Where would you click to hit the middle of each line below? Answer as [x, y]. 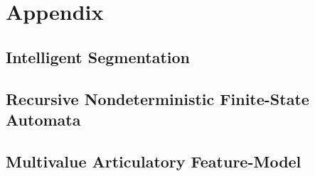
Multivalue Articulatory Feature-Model [154, 161]
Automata [43, 119]
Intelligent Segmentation [98, 56]
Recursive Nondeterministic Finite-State [157, 98]
